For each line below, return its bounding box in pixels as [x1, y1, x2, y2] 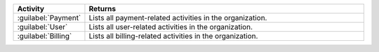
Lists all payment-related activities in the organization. [88, 13, 267, 22]
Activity [17, 4, 45, 13]
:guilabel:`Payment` [17, 13, 81, 22]
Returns [88, 4, 116, 13]
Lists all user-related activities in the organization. [88, 22, 253, 31]
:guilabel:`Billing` [17, 31, 72, 41]
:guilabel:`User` [17, 22, 68, 31]
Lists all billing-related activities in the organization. [88, 31, 258, 41]
